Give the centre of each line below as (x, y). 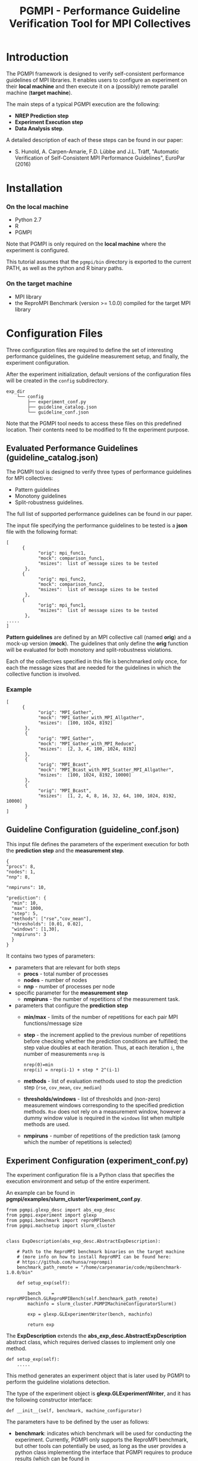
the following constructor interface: (49, 1400)
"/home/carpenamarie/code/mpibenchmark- (131, 1267)
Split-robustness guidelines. (49, 502)
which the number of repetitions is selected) (78, 1142)
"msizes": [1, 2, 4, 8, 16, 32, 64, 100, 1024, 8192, (107, 796)
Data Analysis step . (39, 128)
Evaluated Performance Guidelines (72, 448)
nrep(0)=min (38, 1065)
